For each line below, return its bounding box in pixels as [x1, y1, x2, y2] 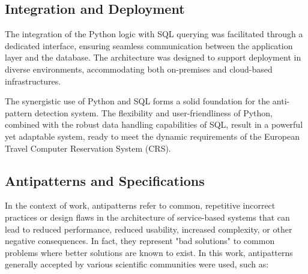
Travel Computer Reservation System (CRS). [5, 141, 171, 154]
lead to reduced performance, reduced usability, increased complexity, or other [5, 222, 292, 235]
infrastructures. [5, 74, 61, 87]
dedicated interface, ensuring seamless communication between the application [5, 39, 293, 52]
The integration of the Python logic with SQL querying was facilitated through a [5, 28, 303, 40]
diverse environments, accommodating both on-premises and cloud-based [5, 62, 273, 75]
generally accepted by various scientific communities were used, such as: [5, 258, 269, 270]
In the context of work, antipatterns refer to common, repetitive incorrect [5, 199, 276, 212]
